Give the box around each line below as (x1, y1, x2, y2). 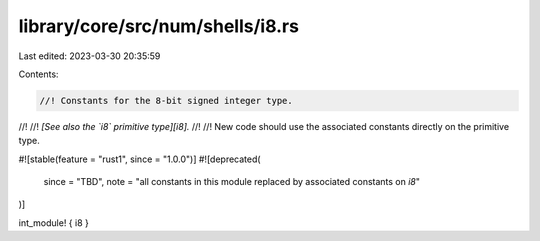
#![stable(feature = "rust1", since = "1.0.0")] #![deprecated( (18, 153, 261, 165)
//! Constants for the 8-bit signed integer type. (39, 95, 294, 106)
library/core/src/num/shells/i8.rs (18, 15, 300, 37)
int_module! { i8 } (18, 216, 89, 229)
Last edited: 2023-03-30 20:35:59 (18, 50, 161, 62)
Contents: (18, 68, 59, 80)
